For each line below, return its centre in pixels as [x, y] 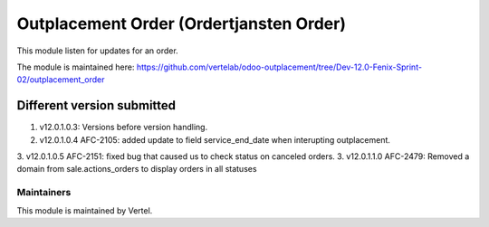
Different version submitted [96, 105]
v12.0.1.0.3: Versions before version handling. [124, 128]
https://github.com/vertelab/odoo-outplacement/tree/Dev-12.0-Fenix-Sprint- [279, 67]
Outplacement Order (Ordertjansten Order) [181, 24]
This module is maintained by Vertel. [85, 210]
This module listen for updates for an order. [97, 51]
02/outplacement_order [61, 80]
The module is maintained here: [76, 67]
